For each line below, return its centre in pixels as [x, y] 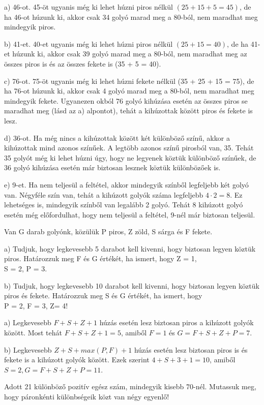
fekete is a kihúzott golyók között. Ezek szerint [77, 360]
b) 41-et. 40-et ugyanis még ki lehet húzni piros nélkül [89, 43]
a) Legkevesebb [28, 322]
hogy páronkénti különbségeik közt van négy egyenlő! [87, 396]
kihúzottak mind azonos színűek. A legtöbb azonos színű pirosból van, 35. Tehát [129, 148]
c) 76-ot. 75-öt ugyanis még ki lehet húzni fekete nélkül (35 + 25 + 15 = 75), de [129, 81]
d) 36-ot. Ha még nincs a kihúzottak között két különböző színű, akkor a [117, 137]
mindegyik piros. [30, 27]
